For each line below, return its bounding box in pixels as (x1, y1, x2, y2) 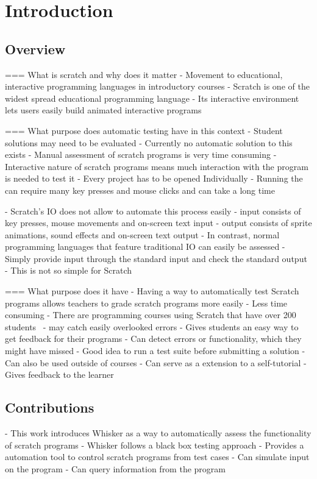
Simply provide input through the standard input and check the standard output (5, 252, 307, 264)
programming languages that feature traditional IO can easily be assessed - (5, 240, 285, 253)
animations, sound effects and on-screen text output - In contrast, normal (5, 228, 280, 241)
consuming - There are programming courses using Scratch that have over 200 (5, 308, 296, 321)
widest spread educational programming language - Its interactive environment (5, 91, 299, 104)
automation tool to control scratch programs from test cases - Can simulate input (5, 450, 310, 463)
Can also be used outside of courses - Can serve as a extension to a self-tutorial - (5, 356, 307, 369)
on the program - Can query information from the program (5, 462, 226, 475)
